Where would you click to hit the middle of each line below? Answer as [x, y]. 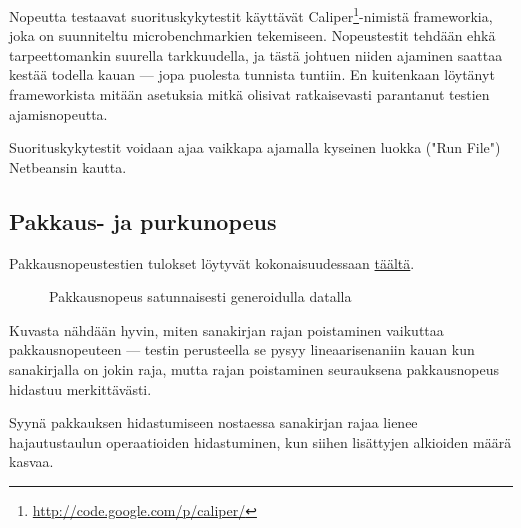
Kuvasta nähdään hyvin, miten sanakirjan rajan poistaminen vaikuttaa [226, 329]
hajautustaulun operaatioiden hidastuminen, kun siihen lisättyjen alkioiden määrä [260, 441]
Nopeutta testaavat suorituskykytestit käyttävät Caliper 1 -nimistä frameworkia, [251, 14]
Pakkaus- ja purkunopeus [143, 220]
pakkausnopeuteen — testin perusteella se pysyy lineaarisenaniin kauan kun [242, 349]
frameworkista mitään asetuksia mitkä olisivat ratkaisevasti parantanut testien [249, 94]
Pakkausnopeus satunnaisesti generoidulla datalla [200, 296]
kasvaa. [31, 461]
